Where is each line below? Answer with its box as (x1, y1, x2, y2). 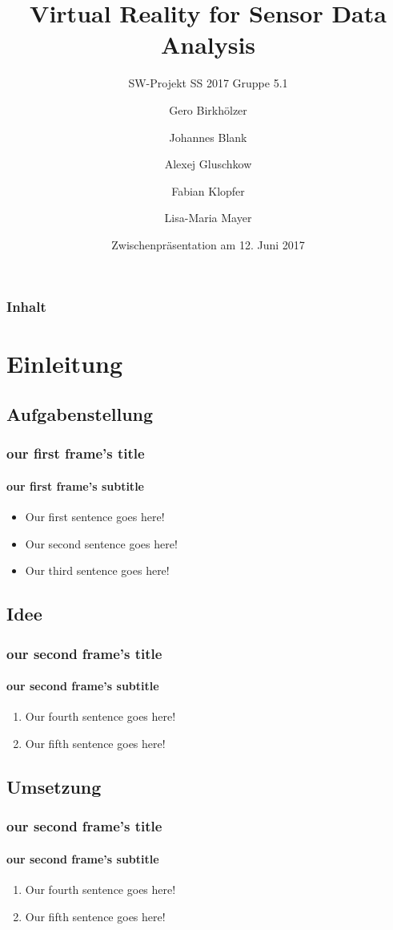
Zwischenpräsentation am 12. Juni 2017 (111, 236, 305, 253)
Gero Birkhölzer (169, 101, 247, 118)
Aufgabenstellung (6, 402, 154, 427)
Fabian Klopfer (171, 182, 245, 199)
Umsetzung (6, 774, 102, 799)
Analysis (160, 28, 256, 61)
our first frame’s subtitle (6, 477, 144, 494)
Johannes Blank (169, 128, 247, 145)
